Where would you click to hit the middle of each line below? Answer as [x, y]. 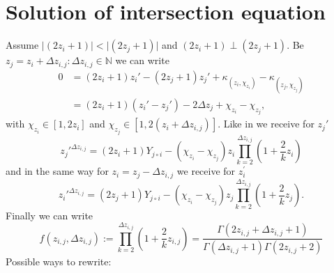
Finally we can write [50, 215]
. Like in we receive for [266, 124]
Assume [22, 45]
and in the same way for [57, 171]
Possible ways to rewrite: [59, 262]
